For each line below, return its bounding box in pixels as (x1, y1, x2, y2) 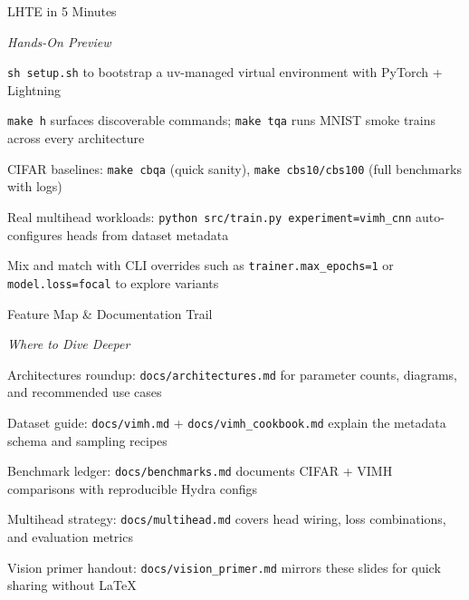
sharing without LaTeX (7, 576, 137, 595)
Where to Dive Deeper (7, 334, 130, 353)
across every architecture (7, 129, 145, 148)
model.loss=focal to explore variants (7, 273, 219, 292)
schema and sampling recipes (7, 431, 167, 450)
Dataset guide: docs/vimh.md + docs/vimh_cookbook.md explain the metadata (7, 412, 446, 431)
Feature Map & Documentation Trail (7, 304, 213, 323)
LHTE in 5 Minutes (7, 2, 117, 20)
